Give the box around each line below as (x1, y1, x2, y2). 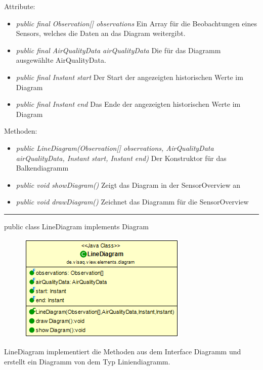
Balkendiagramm (16, 162, 69, 173)
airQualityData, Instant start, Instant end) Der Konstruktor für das (16, 152, 227, 163)
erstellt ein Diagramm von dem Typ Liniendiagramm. (4, 356, 170, 366)
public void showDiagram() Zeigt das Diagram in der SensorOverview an (16, 179, 241, 190)
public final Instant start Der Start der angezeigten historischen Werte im (16, 71, 243, 82)
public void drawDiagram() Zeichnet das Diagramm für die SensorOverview (16, 196, 249, 207)
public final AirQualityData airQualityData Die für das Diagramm (16, 45, 221, 55)
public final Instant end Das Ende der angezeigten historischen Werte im (16, 99, 241, 109)
